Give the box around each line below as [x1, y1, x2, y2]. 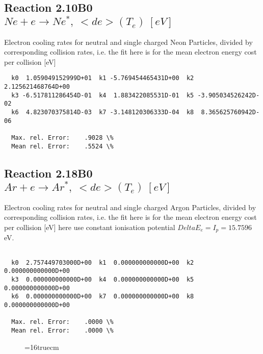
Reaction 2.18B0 [4, 165, 93, 181]
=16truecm [24, 341, 59, 352]
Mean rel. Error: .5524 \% [11, 142, 114, 150]
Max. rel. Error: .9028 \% [11, 134, 114, 141]
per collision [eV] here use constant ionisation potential [4, 222, 175, 232]
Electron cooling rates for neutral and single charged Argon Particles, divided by [4, 201, 256, 212]
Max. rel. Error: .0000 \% [11, 318, 114, 326]
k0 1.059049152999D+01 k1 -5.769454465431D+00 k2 [11, 74, 194, 82]
